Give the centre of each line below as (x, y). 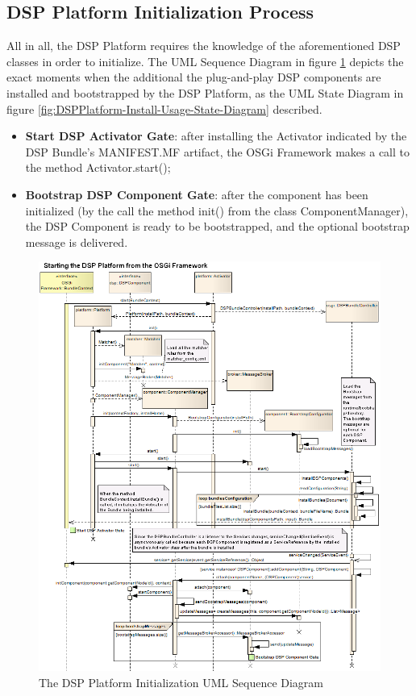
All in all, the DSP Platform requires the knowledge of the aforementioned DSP (204, 46)
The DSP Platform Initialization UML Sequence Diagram (181, 682)
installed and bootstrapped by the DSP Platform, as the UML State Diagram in (205, 92)
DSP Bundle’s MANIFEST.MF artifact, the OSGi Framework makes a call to (217, 151)
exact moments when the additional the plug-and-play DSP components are (194, 77)
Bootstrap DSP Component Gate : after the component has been (197, 194)
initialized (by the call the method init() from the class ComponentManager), (217, 210)
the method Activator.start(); (98, 167)
